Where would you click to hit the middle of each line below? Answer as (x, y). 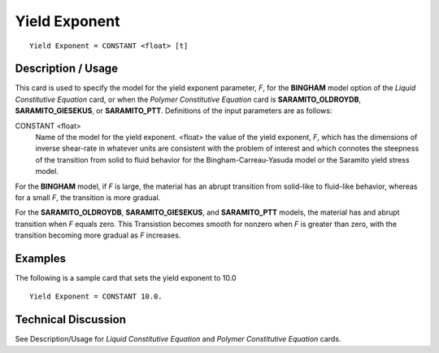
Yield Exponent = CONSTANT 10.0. (96, 296)
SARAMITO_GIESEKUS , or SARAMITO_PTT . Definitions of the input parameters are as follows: (174, 111)
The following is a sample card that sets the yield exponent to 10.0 (126, 278)
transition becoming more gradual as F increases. (98, 235)
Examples (41, 258)
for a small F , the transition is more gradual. (88, 197)
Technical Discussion (70, 320)
